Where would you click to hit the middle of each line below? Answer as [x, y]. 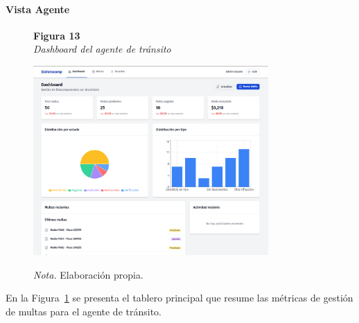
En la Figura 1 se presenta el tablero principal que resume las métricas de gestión [179, 298]
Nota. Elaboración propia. [88, 274]
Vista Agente [38, 9]
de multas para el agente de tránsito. [84, 312]
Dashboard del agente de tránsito [102, 49]
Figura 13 [57, 35]
